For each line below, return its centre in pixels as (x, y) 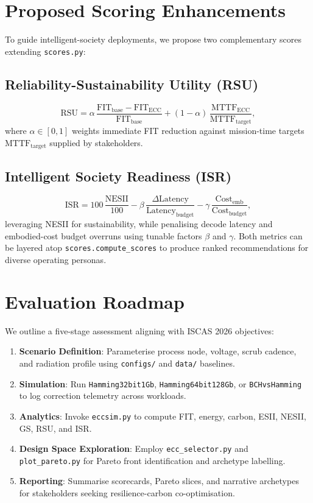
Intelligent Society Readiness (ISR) (118, 176)
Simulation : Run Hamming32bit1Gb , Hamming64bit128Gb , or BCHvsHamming (160, 383)
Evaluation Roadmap (95, 301)
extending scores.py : (45, 51)
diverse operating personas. (56, 260)
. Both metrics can (268, 235)
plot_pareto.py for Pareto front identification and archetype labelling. (152, 460)
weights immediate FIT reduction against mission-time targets (188, 131)
